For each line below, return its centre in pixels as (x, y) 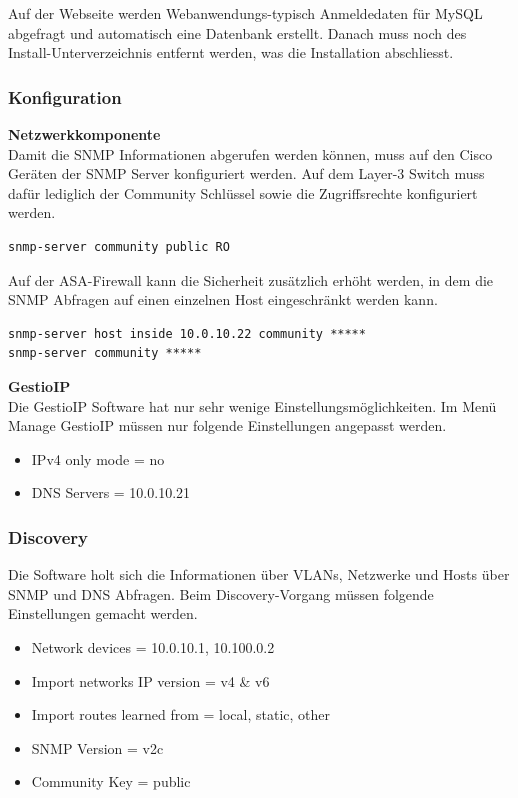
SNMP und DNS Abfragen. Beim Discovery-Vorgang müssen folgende (221, 593)
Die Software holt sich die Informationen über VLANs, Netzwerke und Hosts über (259, 574)
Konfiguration (65, 96)
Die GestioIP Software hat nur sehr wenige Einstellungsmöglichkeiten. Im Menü (252, 405)
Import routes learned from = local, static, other (181, 714)
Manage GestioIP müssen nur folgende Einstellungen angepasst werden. (227, 425)
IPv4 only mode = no (98, 458)
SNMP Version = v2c (97, 747)
